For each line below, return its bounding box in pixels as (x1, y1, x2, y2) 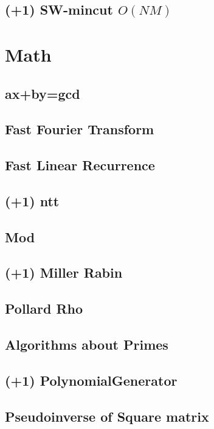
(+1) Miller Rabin (5, 263, 123, 282)
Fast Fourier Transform (5, 120, 154, 139)
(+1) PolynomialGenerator (5, 370, 178, 389)
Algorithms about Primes (5, 335, 168, 354)
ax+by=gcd (5, 84, 80, 103)
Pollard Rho (5, 299, 83, 318)
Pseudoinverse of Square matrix (5, 406, 209, 425)
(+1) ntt (5, 191, 60, 210)
